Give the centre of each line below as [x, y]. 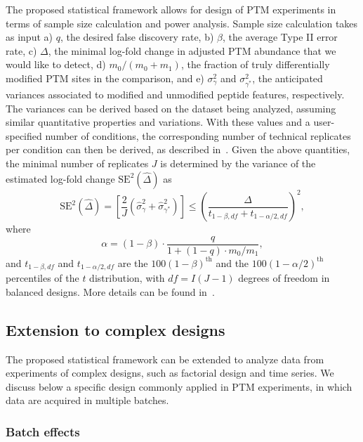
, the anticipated [288, 78]
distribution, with [127, 278]
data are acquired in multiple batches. [87, 400]
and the [232, 262]
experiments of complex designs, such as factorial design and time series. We [170, 373]
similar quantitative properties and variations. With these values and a [158, 122]
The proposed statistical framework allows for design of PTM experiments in [171, 9]
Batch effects [43, 431]
